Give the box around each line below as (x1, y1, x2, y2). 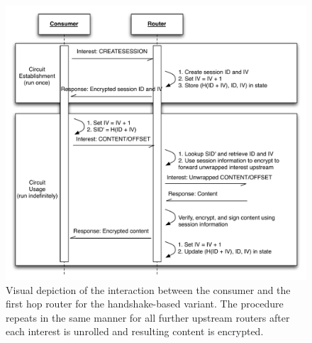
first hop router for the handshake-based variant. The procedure (6, 296, 284, 311)
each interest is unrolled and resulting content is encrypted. (6, 324, 264, 339)
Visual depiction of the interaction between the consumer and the (6, 282, 291, 297)
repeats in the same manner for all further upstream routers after (6, 310, 290, 325)
